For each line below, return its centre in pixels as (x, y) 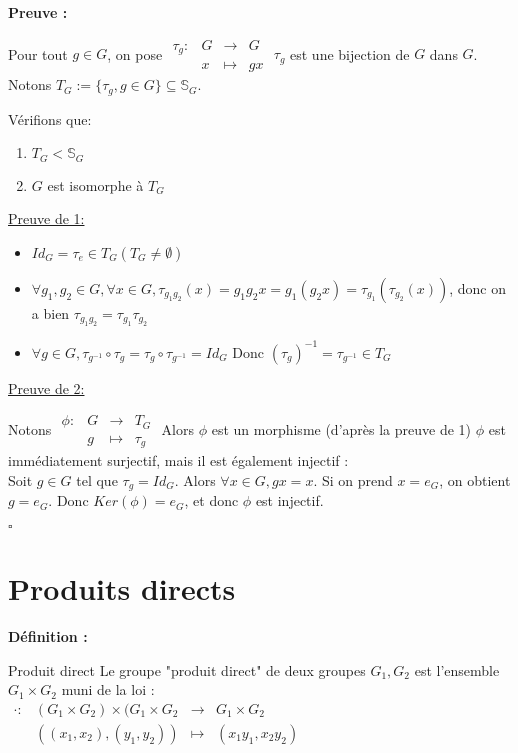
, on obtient (475, 479)
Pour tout (38, 53)
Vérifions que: (50, 118)
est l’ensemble (457, 669)
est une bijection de (350, 53)
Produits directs (122, 588)
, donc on (477, 287)
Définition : (48, 636)
